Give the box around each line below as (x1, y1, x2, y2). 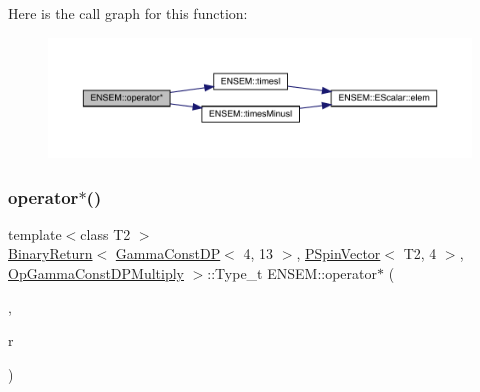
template (8, 223, 62, 244)
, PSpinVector (296, 243, 381, 264)
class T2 (80, 223, 131, 244)
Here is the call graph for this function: (8, 3, 248, 23)
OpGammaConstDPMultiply (8, 263, 184, 283)
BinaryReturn (8, 243, 93, 264)
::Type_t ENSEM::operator (207, 263, 378, 283)
